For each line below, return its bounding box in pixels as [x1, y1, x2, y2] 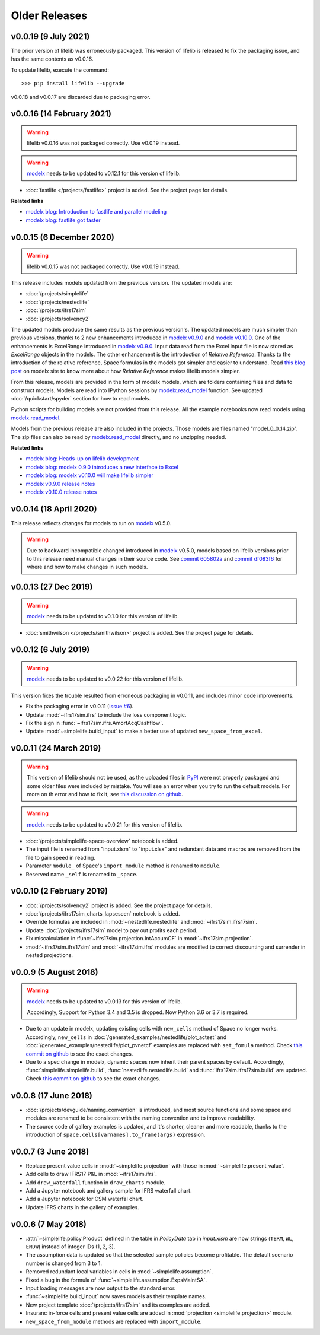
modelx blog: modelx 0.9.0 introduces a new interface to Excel [25, 463, 178, 471]
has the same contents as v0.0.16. [11, 55, 94, 62]
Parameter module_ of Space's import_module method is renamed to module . [25, 862, 221, 869]
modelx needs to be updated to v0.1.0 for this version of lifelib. [27, 613, 179, 620]
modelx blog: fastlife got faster [25, 217, 101, 224]
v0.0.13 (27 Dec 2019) [11, 582, 93, 592]
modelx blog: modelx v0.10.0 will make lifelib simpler [25, 472, 154, 479]
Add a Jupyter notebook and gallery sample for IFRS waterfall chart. [25, 1187, 192, 1194]
